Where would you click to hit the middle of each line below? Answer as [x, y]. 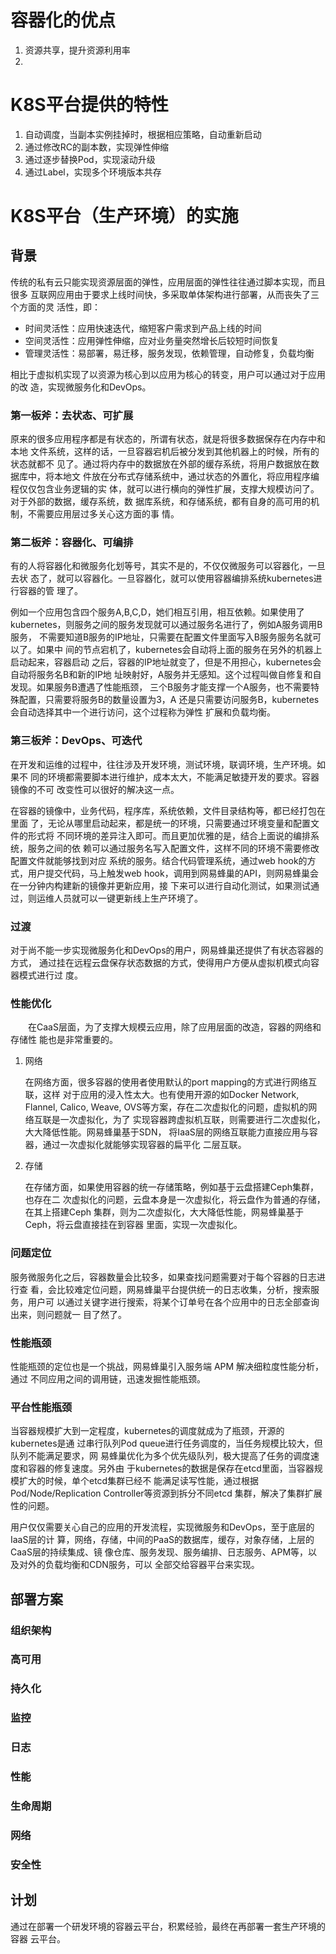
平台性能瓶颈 [41, 1407]
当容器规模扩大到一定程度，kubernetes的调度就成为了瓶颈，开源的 [147, 1431]
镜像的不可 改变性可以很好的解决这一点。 [95, 789]
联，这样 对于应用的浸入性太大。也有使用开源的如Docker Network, [162, 1095]
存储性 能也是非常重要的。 [64, 1040]
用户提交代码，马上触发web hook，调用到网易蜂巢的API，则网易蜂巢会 [173, 873]
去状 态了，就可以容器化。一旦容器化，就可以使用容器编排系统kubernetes [162, 578]
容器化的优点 [63, 20]
